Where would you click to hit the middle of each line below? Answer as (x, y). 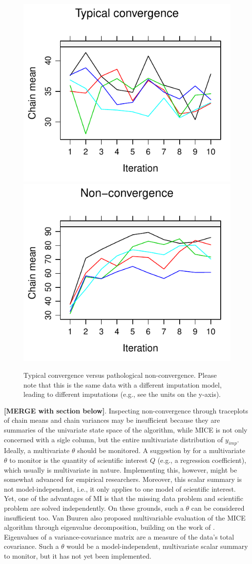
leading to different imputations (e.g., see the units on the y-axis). (122, 394)
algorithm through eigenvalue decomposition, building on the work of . (109, 527)
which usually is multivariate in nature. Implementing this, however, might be (121, 469)
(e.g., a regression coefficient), (202, 460)
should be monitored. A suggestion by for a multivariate (161, 450)
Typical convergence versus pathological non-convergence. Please (120, 375)
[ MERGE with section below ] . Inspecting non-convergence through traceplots (126, 410)
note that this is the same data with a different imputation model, (123, 384)
